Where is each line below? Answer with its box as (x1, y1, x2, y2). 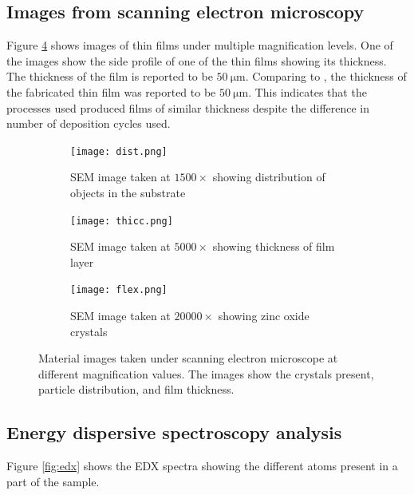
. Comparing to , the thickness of (245, 68, 407, 85)
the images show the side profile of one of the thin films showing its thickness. (6, 52, 387, 69)
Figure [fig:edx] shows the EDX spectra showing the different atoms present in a (6, 457, 398, 474)
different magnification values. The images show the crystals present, (38, 365, 374, 382)
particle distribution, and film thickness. (38, 381, 235, 398)
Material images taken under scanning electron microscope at (38, 350, 338, 366)
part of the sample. (6, 473, 100, 489)
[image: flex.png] (70, 284, 168, 296)
